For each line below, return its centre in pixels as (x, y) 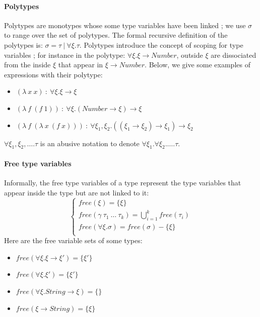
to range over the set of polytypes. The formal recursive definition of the (116, 35)
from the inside (27, 65)
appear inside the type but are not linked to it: (77, 192)
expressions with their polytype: (53, 74)
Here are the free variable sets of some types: (73, 240)
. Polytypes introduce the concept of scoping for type (161, 44)
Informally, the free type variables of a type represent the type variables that (123, 183)
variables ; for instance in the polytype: (65, 55)
